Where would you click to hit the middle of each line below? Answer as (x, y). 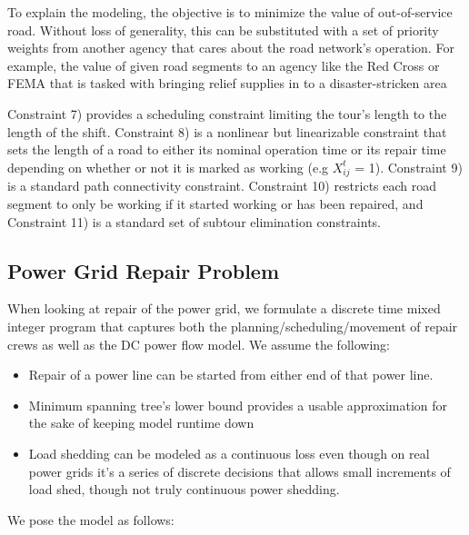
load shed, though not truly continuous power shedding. (184, 489)
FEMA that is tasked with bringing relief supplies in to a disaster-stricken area (227, 83)
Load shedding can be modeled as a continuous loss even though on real (229, 454)
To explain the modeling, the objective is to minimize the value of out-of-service (230, 12)
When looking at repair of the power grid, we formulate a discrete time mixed (224, 308)
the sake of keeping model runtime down (141, 423)
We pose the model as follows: (91, 519)
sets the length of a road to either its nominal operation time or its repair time (227, 149)
